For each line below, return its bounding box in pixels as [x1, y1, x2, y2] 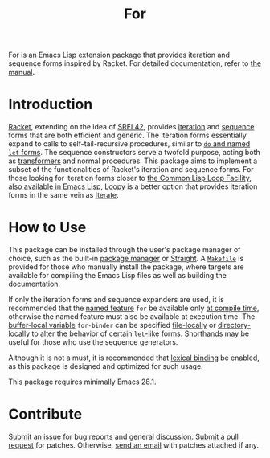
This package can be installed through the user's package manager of [8, 245, 241, 255]
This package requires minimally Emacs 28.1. [8, 377, 157, 386]
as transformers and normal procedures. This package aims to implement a [8, 156, 258, 166]
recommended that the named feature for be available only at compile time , [8, 303, 260, 313]
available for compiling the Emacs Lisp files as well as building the [8, 271, 227, 280]
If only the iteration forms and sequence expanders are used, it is [8, 295, 225, 305]
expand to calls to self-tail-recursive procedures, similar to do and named [8, 139, 251, 149]
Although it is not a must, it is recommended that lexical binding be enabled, [8, 353, 260, 362]
